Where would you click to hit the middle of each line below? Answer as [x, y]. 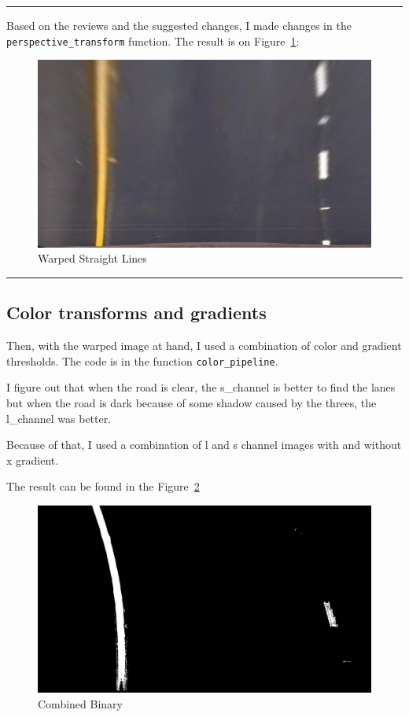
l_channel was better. [59, 418]
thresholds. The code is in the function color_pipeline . [142, 360]
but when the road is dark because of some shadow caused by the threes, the [192, 402]
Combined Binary [80, 704]
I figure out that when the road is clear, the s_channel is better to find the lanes [201, 387]
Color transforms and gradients [136, 313]
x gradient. [33, 460]
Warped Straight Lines [92, 258]
